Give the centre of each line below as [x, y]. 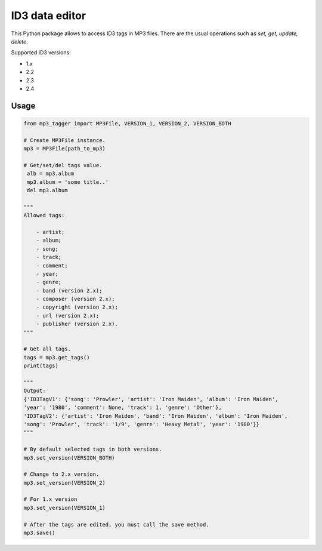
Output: [35, 391]
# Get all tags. [47, 349]
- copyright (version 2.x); [77, 307]
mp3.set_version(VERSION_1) [64, 508]
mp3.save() [39, 533]
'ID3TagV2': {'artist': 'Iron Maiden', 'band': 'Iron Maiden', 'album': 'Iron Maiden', [156, 416]
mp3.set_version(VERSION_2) [64, 483]
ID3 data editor [49, 16]
